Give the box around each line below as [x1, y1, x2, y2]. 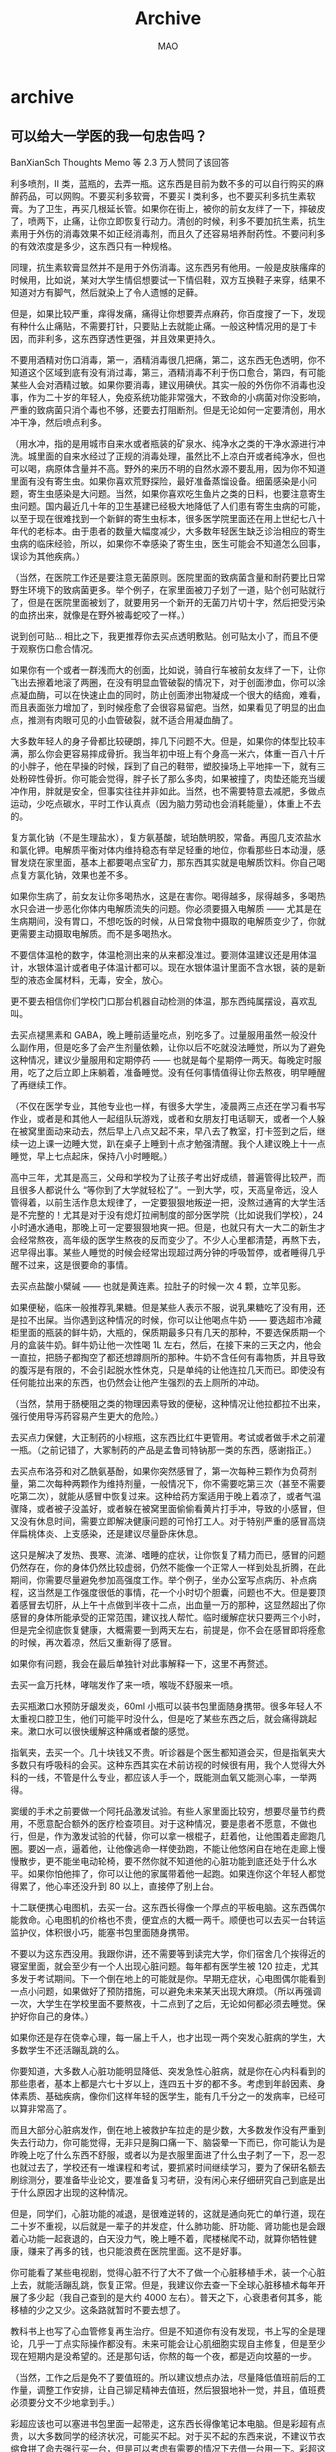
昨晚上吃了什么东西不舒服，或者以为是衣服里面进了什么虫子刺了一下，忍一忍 [10, 2148, 326, 2161]
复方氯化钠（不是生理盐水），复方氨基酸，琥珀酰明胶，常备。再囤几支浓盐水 [10, 831, 322, 843]
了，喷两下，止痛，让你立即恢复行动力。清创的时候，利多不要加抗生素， [10, 215, 308, 227]
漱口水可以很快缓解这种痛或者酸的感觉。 [27, 1725, 195, 1737]
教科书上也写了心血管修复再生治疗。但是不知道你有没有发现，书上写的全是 [10, 2325, 317, 2337]
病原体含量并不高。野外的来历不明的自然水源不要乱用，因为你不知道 [44, 462, 326, 474]
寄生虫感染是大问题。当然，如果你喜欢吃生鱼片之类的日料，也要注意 [27, 487, 308, 499]
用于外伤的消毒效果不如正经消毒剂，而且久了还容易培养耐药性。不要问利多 [18, 227, 326, 239]
